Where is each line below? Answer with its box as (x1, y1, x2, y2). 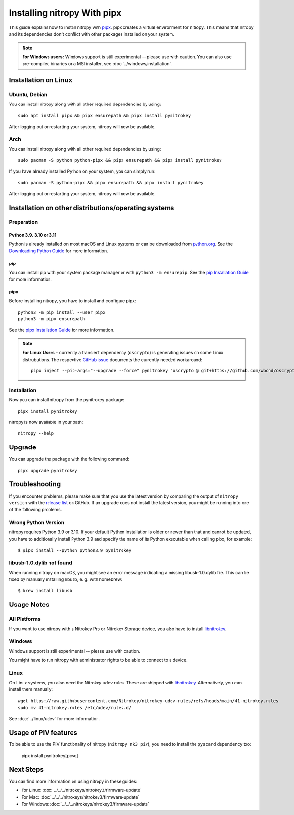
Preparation (9, 218, 38, 225)
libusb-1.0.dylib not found (9, 559, 72, 566)
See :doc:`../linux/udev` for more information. (9, 715, 100, 721)
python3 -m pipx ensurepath (18, 316, 85, 322)
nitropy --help (18, 431, 54, 436)
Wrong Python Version (9, 519, 65, 526)
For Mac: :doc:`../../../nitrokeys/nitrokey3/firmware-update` (21, 794, 140, 800)
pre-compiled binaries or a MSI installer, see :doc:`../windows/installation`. (22, 61, 172, 67)
